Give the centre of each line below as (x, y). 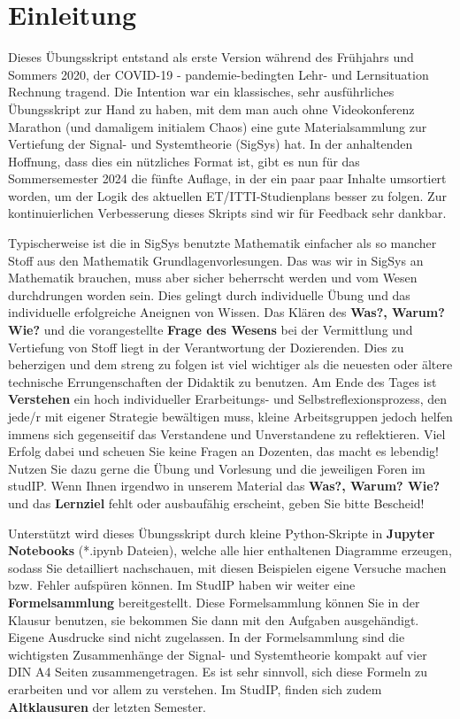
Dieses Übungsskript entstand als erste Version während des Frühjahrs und (211, 57)
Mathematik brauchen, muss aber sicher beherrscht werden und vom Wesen (213, 278)
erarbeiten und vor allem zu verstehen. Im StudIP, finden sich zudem (195, 688)
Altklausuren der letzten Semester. (107, 706)
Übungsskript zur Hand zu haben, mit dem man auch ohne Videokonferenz (211, 108)
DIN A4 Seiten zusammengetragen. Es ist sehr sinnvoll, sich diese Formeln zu (218, 672)
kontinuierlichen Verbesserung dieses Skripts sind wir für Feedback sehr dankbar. (227, 213)
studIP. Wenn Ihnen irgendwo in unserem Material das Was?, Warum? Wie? (224, 486)
